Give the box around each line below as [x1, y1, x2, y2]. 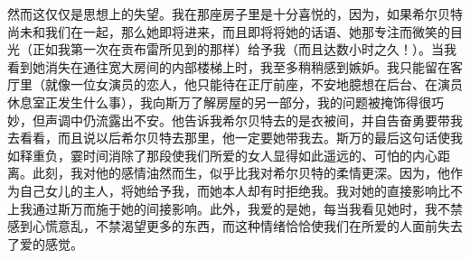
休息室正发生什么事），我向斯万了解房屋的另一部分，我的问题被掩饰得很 [7, 92, 431, 111]
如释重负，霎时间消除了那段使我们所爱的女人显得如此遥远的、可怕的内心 [7, 145, 437, 164]
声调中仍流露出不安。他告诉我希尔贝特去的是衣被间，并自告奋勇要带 [44, 110, 450, 129]
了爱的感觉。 [7, 234, 83, 253]
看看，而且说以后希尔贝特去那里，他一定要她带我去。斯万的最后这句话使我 [19, 128, 463, 147]
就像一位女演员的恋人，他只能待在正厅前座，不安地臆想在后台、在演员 [44, 75, 463, 94]
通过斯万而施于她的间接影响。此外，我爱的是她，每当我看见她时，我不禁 [32, 199, 463, 217]
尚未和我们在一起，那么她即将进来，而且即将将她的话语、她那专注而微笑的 [7, 22, 450, 41]
